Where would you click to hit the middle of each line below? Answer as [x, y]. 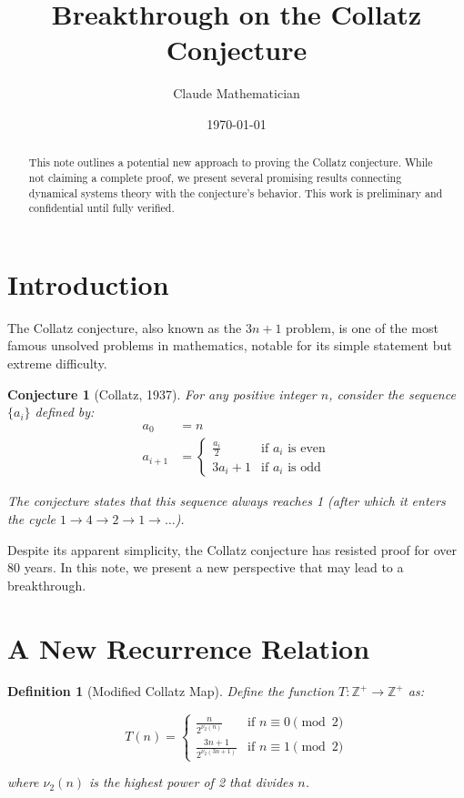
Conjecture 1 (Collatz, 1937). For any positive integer [162, 394]
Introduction [88, 283]
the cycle [31, 518]
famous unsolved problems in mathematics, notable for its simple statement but [230, 345]
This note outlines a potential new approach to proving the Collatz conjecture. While [231, 162]
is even [307, 448]
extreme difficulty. [57, 364]
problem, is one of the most [362, 327]
